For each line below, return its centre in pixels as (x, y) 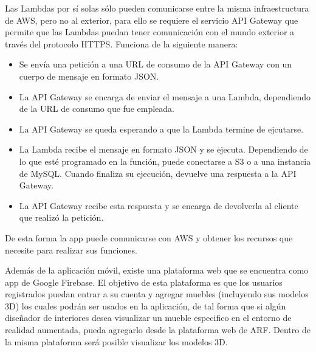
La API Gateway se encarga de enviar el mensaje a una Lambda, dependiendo (165, 96)
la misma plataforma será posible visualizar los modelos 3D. (116, 341)
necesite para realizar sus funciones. (71, 250)
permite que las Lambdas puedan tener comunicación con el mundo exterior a (150, 32)
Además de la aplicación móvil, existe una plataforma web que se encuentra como (157, 270)
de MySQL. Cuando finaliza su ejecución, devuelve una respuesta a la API (158, 173)
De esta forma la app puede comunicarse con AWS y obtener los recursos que (149, 237)
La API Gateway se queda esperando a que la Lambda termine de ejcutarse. (161, 129)
